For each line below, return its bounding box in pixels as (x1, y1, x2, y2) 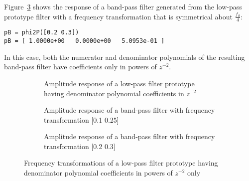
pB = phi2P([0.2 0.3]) (4, 29, 79, 36)
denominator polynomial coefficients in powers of (24, 168, 173, 178)
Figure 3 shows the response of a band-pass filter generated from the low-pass (4, 1, 242, 11)
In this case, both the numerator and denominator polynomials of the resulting (4, 51, 245, 62)
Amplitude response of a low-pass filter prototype (44, 78, 195, 88)
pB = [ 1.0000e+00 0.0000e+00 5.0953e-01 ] (4, 37, 165, 45)
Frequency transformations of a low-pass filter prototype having (24, 158, 218, 168)
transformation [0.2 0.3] (44, 141, 116, 151)
